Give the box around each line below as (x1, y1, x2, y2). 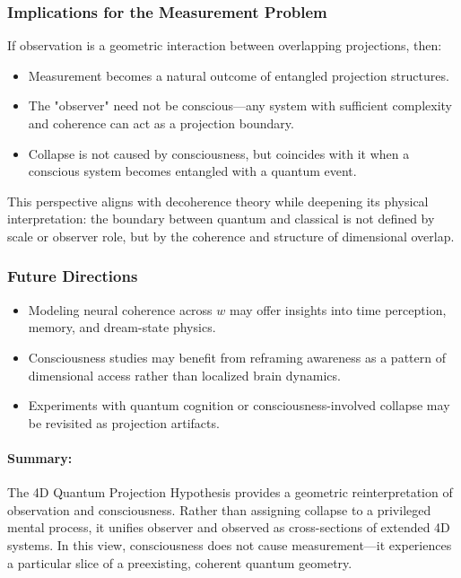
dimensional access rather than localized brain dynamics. (28, 365, 341, 384)
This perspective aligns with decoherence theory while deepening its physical (7, 191, 429, 210)
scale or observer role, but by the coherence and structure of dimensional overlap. (7, 226, 455, 245)
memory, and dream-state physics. (28, 318, 216, 337)
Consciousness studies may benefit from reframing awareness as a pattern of (28, 347, 446, 366)
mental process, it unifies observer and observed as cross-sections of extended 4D (7, 518, 450, 537)
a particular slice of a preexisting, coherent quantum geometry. (7, 553, 352, 572)
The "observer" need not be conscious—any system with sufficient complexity (28, 96, 452, 115)
